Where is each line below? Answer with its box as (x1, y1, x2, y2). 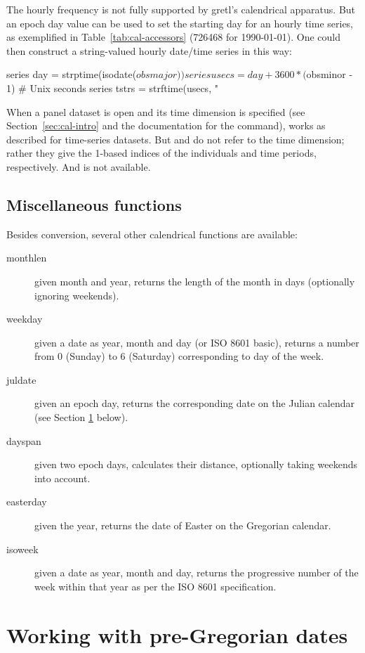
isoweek (6, 541, 39, 556)
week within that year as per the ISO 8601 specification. (34, 578, 277, 593)
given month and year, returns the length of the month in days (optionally (34, 273, 355, 288)
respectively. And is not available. (6, 159, 151, 174)
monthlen (6, 250, 47, 265)
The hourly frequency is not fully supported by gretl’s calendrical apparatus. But (6, 2, 356, 16)
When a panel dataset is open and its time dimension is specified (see (6, 104, 305, 119)
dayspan (6, 433, 41, 448)
